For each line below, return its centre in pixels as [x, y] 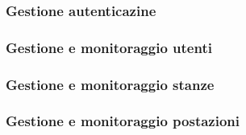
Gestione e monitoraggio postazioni [123, 121]
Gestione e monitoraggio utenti [109, 47]
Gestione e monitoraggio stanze [110, 84]
